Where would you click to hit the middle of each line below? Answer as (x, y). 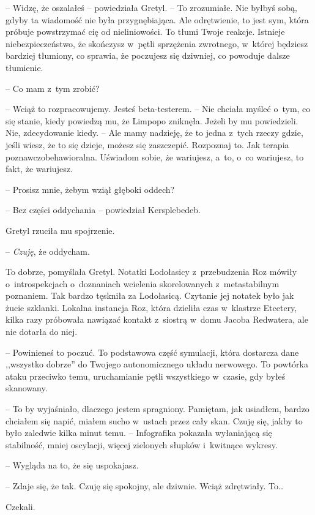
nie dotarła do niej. (42, 332)
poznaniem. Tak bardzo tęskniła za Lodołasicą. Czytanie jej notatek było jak (150, 295)
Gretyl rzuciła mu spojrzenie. (60, 230)
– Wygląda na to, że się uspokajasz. (72, 465)
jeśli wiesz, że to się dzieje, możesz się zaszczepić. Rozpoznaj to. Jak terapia (147, 144)
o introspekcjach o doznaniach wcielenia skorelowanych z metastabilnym (143, 283)
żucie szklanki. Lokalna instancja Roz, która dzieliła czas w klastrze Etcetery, (151, 307)
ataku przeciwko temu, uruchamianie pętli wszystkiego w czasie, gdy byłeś (146, 376)
